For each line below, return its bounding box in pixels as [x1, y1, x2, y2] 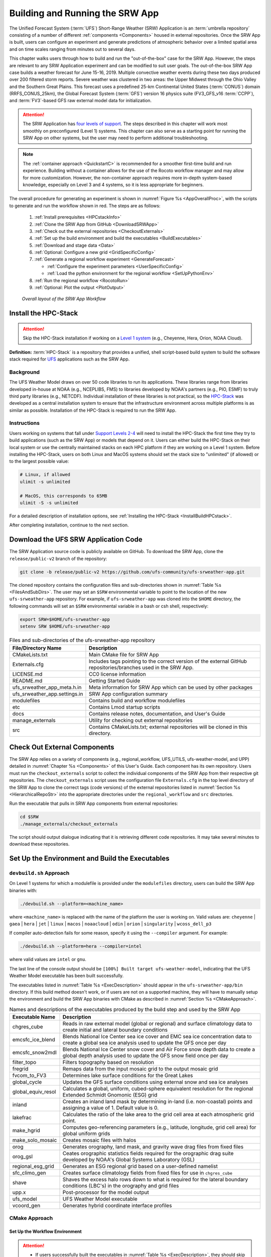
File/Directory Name [12, 644, 62, 651]
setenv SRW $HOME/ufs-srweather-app [20, 623, 110, 630]
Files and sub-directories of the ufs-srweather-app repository [9, 637, 155, 644]
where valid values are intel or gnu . [9, 956, 86, 962]
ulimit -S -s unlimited [20, 500, 79, 505]
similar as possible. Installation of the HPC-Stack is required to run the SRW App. [9, 407, 177, 413]
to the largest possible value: [9, 458, 69, 465]
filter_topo [12, 1059, 37, 1066]
